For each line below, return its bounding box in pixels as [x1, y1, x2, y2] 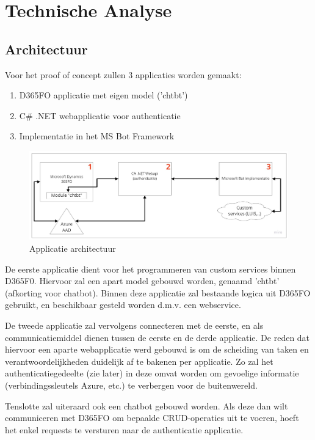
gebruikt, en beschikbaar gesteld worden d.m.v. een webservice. [5, 298, 241, 311]
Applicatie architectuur [29, 242, 116, 255]
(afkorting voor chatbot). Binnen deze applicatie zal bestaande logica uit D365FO [5, 286, 311, 299]
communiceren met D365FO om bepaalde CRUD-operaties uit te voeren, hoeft [5, 411, 299, 424]
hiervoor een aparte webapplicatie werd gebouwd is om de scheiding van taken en [5, 343, 309, 356]
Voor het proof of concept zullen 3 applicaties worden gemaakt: [5, 68, 242, 81]
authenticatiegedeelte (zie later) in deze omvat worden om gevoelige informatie [5, 367, 299, 380]
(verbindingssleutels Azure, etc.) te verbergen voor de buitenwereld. [5, 378, 258, 391]
